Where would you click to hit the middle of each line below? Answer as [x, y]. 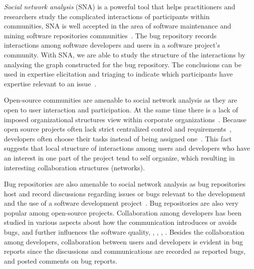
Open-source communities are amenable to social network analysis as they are [121, 100]
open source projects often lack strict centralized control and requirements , [118, 129]
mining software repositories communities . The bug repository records [110, 35]
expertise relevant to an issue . [50, 83]
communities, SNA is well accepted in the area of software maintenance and [118, 26]
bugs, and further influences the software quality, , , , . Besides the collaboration [124, 232]
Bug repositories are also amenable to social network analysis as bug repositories [125, 184]
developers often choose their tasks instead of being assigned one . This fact [118, 138]
